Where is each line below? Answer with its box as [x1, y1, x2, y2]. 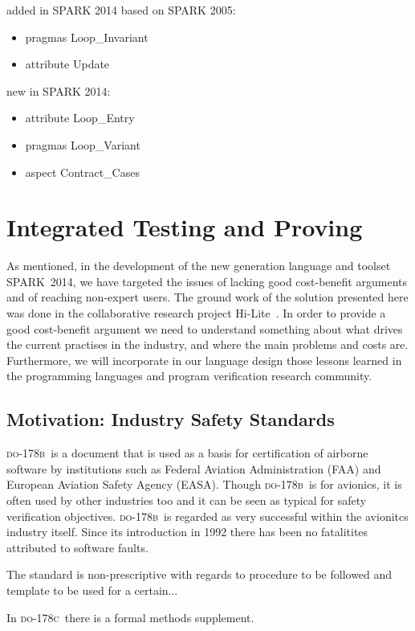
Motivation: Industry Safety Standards [6, 407, 335, 432]
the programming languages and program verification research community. [6, 367, 372, 384]
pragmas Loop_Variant [25, 136, 140, 153]
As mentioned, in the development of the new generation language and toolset [6, 257, 391, 274]
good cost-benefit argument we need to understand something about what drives [6, 320, 403, 337]
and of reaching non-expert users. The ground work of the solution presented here [6, 289, 409, 305]
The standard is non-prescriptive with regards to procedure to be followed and [6, 566, 393, 583]
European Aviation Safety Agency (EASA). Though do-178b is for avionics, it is [6, 476, 402, 493]
